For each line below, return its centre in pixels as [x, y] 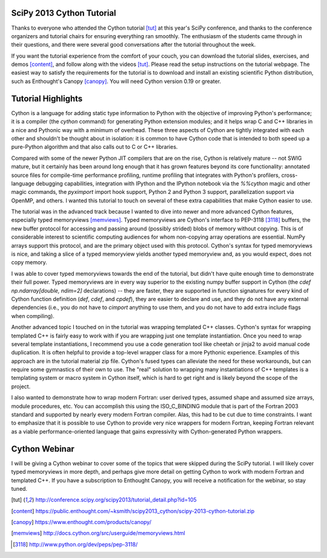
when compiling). [33, 316]
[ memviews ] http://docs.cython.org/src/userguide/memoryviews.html [98, 533]
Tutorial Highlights [47, 98]
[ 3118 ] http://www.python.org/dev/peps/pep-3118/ [75, 544]
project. [21, 386]
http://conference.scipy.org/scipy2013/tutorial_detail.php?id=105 [116, 500]
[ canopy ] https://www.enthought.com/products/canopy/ [81, 522]
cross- [289, 175]
